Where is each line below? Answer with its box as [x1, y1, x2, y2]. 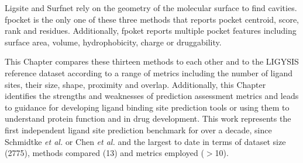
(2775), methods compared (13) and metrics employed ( [5, 147, 204, 159]
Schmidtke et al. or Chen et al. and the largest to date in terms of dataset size [5, 135, 286, 147]
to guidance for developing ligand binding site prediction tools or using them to [5, 101, 290, 113]
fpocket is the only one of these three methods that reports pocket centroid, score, [5, 13, 299, 25]
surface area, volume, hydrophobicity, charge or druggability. [5, 36, 222, 48]
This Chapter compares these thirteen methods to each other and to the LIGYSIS [5, 55, 299, 68]
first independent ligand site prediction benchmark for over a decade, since [5, 123, 272, 136]
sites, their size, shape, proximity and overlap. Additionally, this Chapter [5, 78, 266, 90]
